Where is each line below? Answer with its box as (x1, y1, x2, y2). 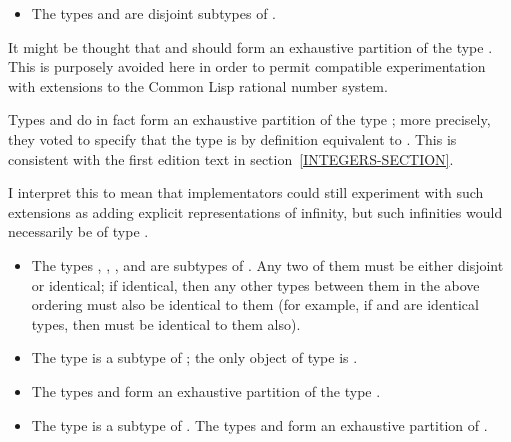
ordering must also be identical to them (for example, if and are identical (31, 294, 479, 315)
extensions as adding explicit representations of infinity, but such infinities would (8, 201, 503, 222)
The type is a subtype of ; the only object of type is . (31, 347, 358, 368)
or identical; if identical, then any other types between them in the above (31, 274, 480, 295)
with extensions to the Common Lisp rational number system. (8, 75, 388, 96)
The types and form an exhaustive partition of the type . (31, 380, 381, 401)
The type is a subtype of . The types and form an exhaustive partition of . (31, 414, 488, 435)
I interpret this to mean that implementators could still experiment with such (8, 182, 484, 203)
